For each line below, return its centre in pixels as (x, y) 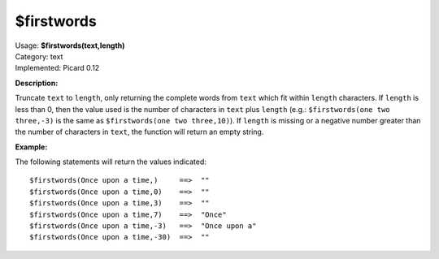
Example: (31, 147)
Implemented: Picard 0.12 (57, 68)
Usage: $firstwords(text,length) (70, 45)
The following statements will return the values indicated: (111, 162)
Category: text (39, 56)
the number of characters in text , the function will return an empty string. (139, 132)
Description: (37, 83)
